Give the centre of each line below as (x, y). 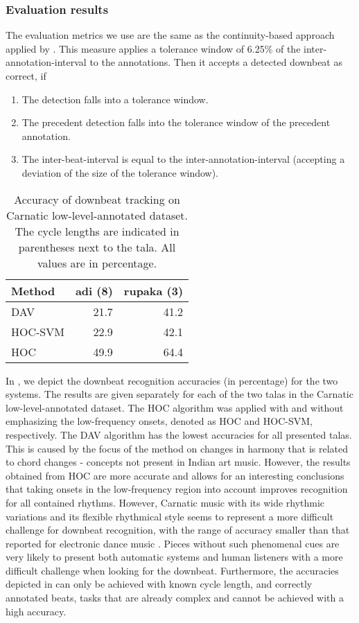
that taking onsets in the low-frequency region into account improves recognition (177, 489)
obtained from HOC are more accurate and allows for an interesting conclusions (175, 475)
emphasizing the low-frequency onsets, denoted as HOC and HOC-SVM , (159, 421)
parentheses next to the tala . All (97, 247)
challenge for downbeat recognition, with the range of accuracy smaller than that (178, 530)
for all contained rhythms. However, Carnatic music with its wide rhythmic (165, 502)
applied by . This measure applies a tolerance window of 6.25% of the (153, 48)
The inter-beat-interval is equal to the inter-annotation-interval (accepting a (183, 159)
